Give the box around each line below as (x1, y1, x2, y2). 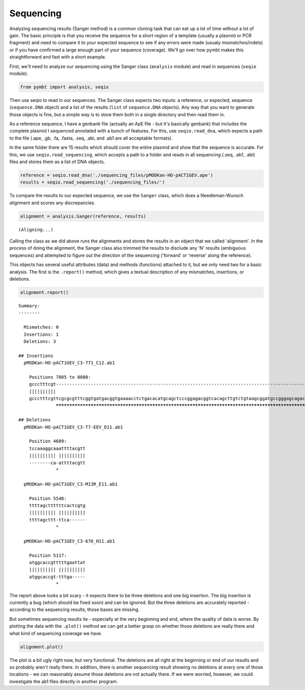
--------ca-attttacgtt (28, 460, 86, 466)
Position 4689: (28, 438, 67, 444)
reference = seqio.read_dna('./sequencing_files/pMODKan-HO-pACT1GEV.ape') (20, 172, 213, 178)
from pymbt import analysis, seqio (20, 84, 109, 90)
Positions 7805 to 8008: (28, 374, 91, 380)
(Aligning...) (18, 227, 53, 232)
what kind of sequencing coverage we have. (9, 630, 103, 636)
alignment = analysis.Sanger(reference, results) (20, 213, 146, 219)
